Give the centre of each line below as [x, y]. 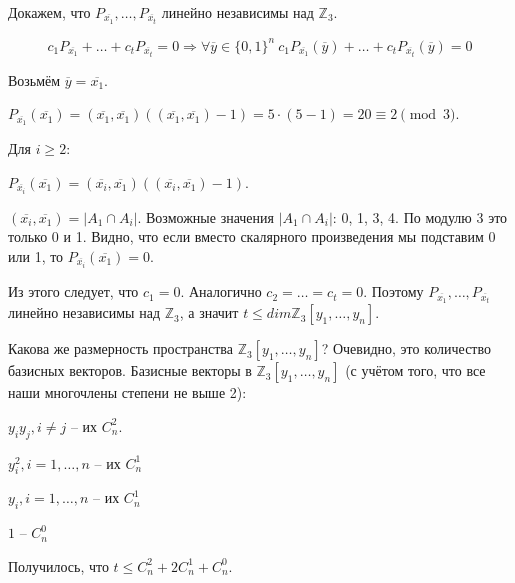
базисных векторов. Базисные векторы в [130, 370]
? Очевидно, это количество [406, 348]
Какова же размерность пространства [120, 348]
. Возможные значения [205, 216]
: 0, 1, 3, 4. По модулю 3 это [420, 216]
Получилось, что [58, 565]
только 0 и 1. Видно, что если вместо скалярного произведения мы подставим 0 [252, 236]
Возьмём [34, 79]
